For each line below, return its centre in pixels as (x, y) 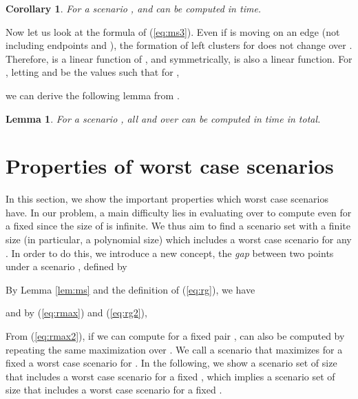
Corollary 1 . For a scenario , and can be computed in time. (134, 8)
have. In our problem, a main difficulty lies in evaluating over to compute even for (179, 212)
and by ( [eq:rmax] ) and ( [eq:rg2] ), (76, 313)
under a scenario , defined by (66, 266)
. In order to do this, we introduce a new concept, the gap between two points (170, 253)
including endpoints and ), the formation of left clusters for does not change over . (179, 45)
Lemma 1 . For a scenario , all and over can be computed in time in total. (163, 118)
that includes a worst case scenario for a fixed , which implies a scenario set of (170, 376)
